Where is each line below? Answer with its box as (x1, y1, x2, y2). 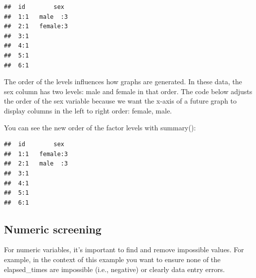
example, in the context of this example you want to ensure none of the (4, 254, 221, 265)
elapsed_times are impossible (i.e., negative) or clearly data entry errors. (4, 264, 225, 274)
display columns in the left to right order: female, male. (4, 105, 172, 115)
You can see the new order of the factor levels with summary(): (4, 122, 196, 132)
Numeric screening (4, 221, 102, 236)
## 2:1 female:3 (4, 23, 68, 30)
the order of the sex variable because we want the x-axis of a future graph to (4, 96, 237, 106)
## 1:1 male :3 (4, 13, 68, 20)
